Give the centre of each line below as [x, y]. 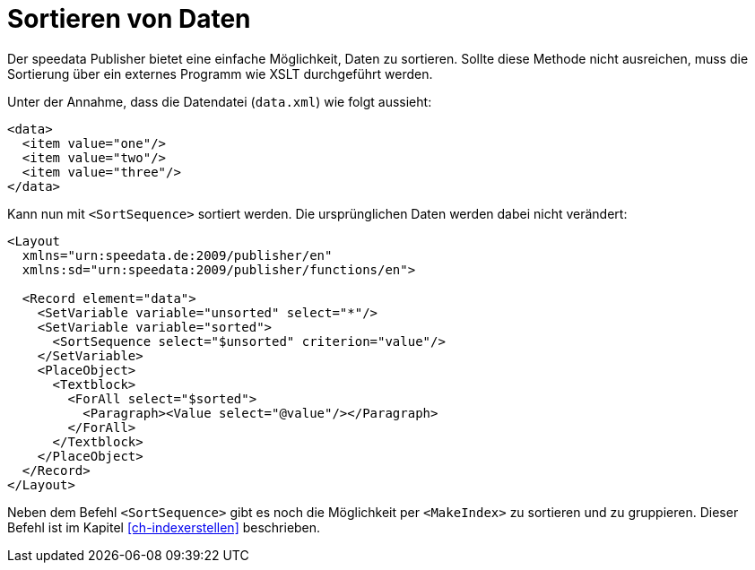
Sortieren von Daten [129, 19]
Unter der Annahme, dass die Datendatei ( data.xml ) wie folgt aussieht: [220, 101]
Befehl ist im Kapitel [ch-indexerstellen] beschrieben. [164, 527]
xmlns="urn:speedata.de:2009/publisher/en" [177, 255]
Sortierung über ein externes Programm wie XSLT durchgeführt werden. [220, 73]
